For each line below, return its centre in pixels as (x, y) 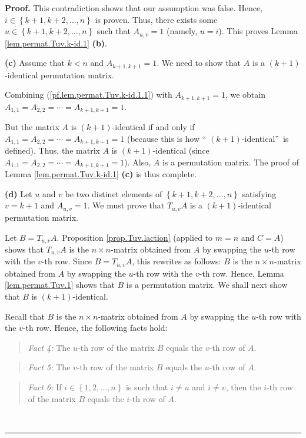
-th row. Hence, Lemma (242, 273)
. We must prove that (126, 205)
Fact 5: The (49, 367)
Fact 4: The (49, 347)
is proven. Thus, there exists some (156, 19)
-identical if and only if (153, 127)
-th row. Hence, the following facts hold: (95, 328)
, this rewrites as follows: (177, 261)
